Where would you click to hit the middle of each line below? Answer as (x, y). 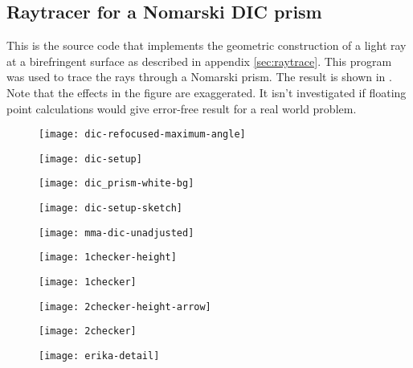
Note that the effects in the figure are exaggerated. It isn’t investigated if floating (206, 92)
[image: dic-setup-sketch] (110, 209)
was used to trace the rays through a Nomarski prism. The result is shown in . (199, 77)
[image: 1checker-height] (108, 258)
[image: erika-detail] (99, 356)
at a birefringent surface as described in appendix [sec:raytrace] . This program (199, 61)
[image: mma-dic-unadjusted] (117, 233)
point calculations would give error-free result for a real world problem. (182, 108)
